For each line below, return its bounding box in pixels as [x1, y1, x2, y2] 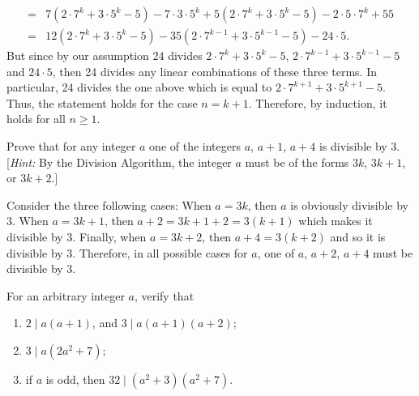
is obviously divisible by [290, 196, 408, 213]
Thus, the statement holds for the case [6, 94, 198, 111]
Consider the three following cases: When [6, 196, 212, 213]
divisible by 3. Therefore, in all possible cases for [6, 244, 248, 261]
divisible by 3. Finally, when [6, 228, 147, 245]
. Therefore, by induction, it [248, 94, 387, 111]
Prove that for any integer [6, 138, 136, 155]
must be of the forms [245, 153, 349, 170]
